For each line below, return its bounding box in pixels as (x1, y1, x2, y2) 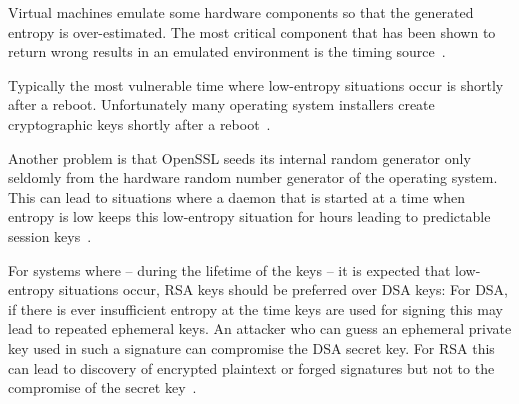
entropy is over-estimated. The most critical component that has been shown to (8, 21, 496, 42)
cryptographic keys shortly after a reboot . (8, 113, 271, 134)
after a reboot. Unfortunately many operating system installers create (8, 94, 435, 115)
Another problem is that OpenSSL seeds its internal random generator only (8, 147, 471, 168)
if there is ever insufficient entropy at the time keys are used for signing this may (8, 298, 503, 319)
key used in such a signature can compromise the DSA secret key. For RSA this (8, 337, 495, 358)
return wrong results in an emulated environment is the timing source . (8, 41, 446, 62)
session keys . (8, 225, 92, 246)
